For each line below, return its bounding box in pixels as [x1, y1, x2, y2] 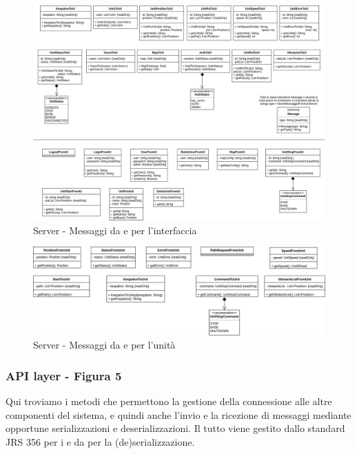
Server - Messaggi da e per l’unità [33, 338, 176, 352]
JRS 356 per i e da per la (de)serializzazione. [6, 434, 195, 448]
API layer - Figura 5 [6, 367, 122, 384]
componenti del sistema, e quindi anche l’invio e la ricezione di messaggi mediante [6, 407, 351, 422]
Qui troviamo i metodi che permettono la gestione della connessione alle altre [6, 394, 332, 409]
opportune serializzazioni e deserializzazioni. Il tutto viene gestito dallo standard [6, 421, 345, 435]
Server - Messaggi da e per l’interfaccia [33, 223, 197, 237]
